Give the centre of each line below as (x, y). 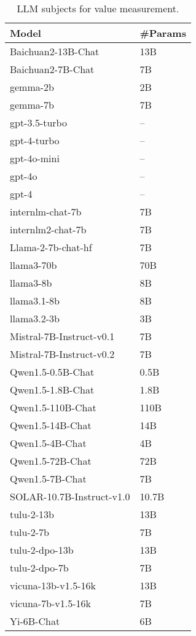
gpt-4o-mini (35, 158)
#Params (163, 33)
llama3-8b (31, 283)
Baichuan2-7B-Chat (52, 69)
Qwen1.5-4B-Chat (48, 443)
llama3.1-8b (35, 301)
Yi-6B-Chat (35, 621)
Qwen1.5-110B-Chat (53, 407)
